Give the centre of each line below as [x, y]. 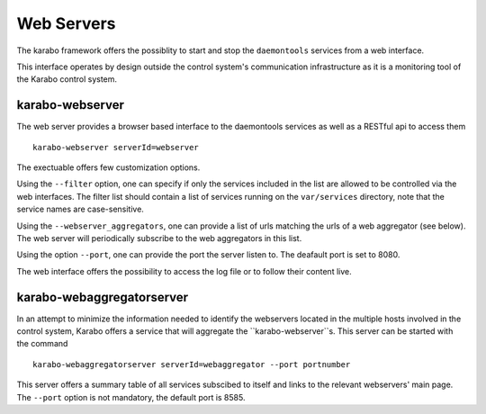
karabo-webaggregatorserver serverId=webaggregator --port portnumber [192, 364]
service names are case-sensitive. [80, 209]
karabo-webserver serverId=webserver [116, 147]
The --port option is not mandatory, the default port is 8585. [131, 397]
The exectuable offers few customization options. [108, 167]
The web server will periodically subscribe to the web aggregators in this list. [159, 238]
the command [42, 344]
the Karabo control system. [67, 79]
